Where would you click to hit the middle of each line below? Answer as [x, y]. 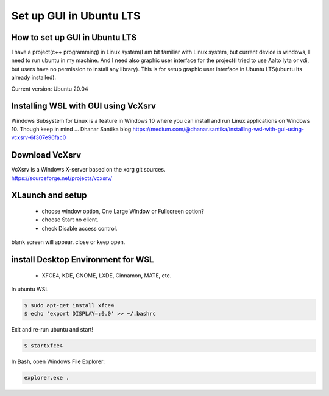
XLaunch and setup [49, 196]
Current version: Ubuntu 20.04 [50, 89]
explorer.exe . [47, 378]
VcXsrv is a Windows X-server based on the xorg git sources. [88, 170]
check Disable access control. [80, 228]
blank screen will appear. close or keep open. [68, 242]
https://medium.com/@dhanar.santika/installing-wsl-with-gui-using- [218, 129]
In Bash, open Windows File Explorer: [58, 361]
